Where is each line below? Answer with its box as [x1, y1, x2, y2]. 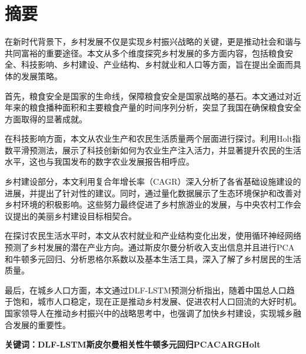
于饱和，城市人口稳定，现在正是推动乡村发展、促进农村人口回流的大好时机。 [5, 295, 301, 308]
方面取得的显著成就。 [5, 112, 87, 125]
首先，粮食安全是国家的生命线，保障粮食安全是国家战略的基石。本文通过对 [5, 89, 293, 102]
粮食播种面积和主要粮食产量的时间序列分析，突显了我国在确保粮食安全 [29, 101, 301, 113]
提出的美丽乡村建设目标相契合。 [12, 209, 137, 222]
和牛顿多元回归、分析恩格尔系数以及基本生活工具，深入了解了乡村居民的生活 [5, 252, 301, 265]
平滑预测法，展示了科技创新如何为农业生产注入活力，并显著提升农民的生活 [12, 143, 301, 156]
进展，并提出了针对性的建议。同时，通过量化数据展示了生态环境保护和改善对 [5, 186, 301, 199]
